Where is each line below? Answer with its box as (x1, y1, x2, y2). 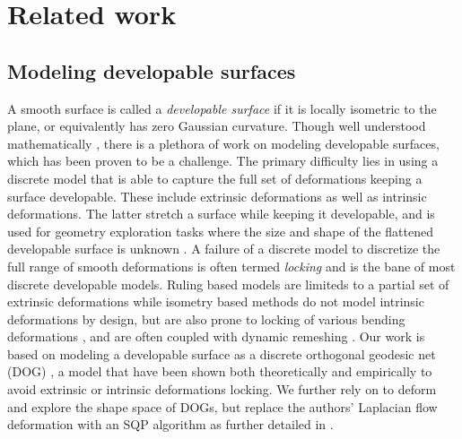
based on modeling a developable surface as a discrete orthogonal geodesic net (7, 344, 436, 363)
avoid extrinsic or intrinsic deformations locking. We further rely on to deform (7, 380, 437, 399)
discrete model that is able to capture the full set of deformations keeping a (7, 168, 423, 187)
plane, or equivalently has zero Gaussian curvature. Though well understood (7, 116, 426, 135)
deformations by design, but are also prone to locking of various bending (7, 309, 405, 328)
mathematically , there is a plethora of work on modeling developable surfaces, (7, 133, 440, 152)
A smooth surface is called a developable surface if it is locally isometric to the (7, 99, 437, 117)
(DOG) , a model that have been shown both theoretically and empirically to (7, 362, 432, 381)
